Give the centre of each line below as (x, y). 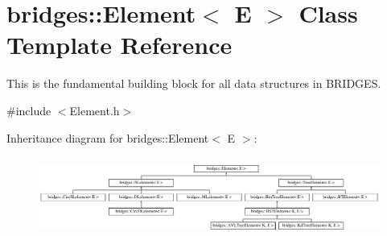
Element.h (95, 110)
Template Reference (119, 45)
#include (29, 110)
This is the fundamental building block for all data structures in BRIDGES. (194, 83)
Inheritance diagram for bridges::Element (108, 137)
